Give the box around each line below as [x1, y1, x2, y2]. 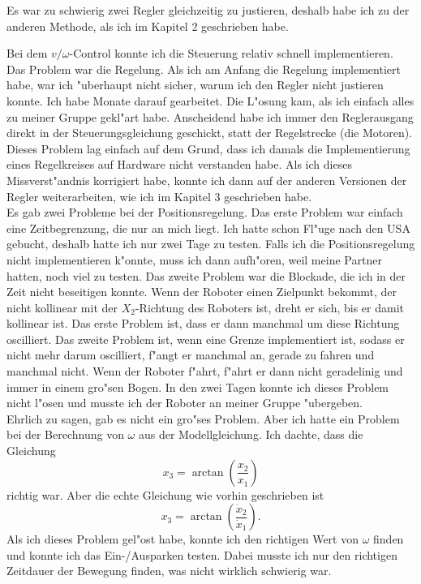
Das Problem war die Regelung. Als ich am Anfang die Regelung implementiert [6, 60, 401, 77]
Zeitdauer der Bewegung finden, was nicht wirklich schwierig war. [6, 562, 332, 579]
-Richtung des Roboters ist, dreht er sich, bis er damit [135, 298, 404, 316]
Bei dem [6, 45, 48, 62]
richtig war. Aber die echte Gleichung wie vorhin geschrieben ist [6, 486, 324, 503]
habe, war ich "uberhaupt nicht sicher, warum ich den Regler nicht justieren [6, 76, 384, 93]
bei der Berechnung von [6, 426, 124, 443]
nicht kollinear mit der [6, 298, 118, 316]
